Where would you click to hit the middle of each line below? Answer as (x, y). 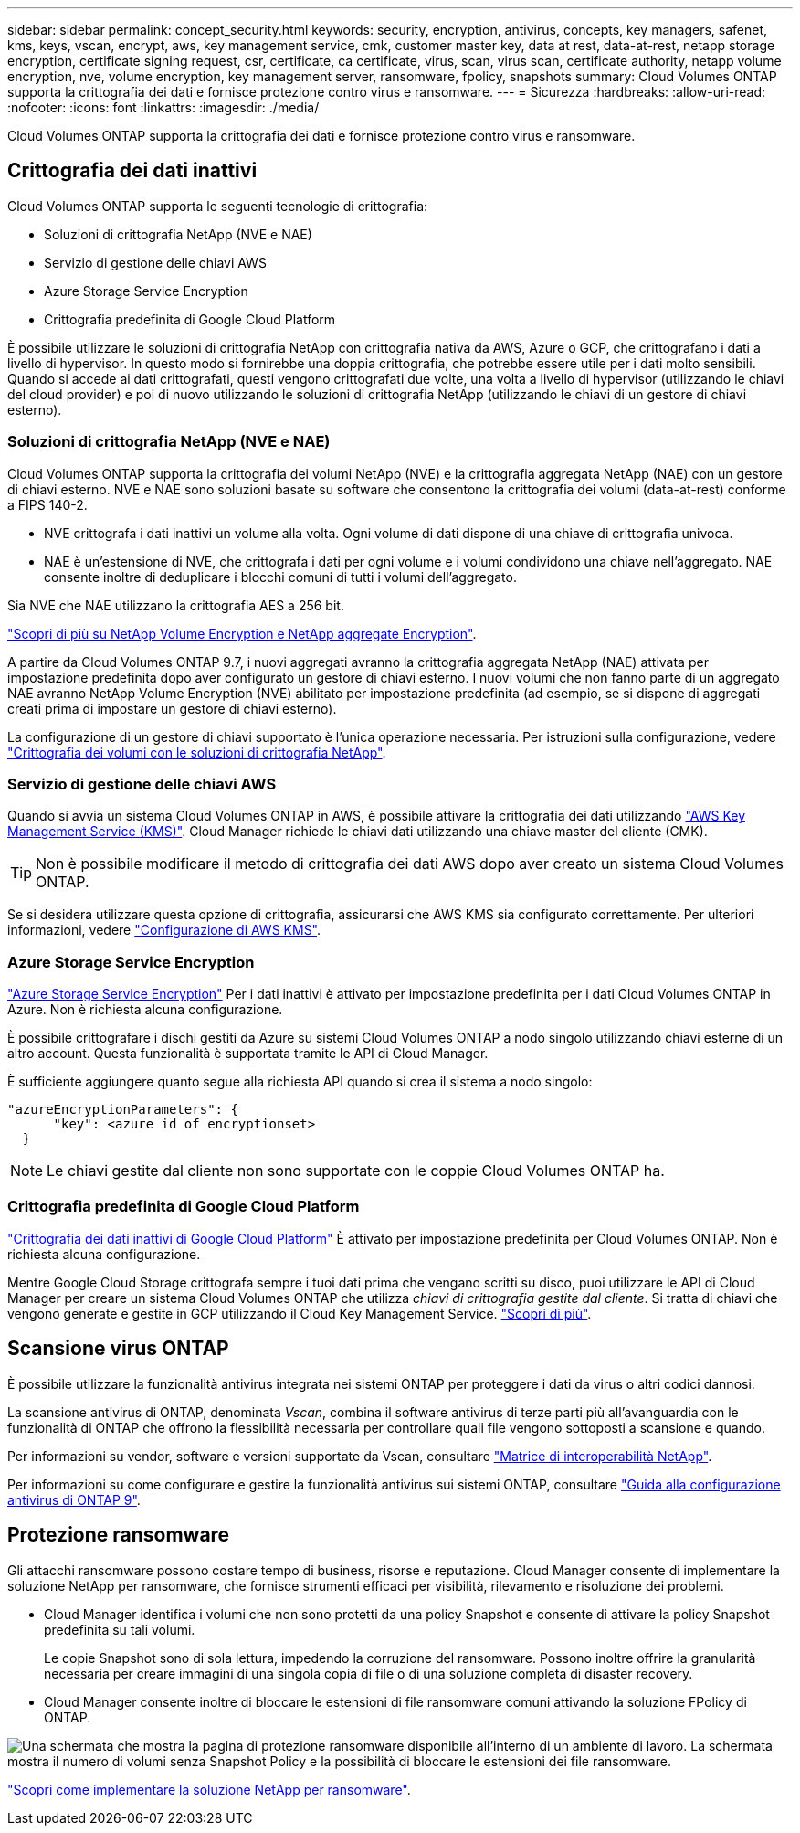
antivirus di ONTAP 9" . (74, 1499)
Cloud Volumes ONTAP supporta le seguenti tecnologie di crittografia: (218, 206)
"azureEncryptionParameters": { (123, 1110)
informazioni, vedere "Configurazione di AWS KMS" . (164, 930)
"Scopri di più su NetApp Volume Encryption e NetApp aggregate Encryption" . (242, 633)
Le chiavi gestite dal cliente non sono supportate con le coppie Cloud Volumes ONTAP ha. (356, 1171)
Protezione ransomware (119, 1535)
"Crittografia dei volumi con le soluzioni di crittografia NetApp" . (197, 752)
